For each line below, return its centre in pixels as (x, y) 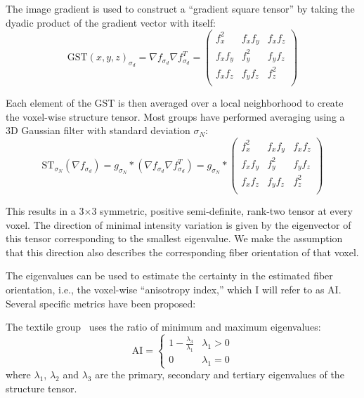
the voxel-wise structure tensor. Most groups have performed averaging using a (175, 116)
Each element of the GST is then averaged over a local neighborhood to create (175, 103)
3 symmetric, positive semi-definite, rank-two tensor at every (222, 211)
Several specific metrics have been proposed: (101, 303)
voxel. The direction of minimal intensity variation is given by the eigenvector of (178, 224)
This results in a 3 (45, 211)
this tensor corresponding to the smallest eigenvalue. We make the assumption (174, 238)
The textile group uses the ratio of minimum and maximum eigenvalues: (163, 327)
